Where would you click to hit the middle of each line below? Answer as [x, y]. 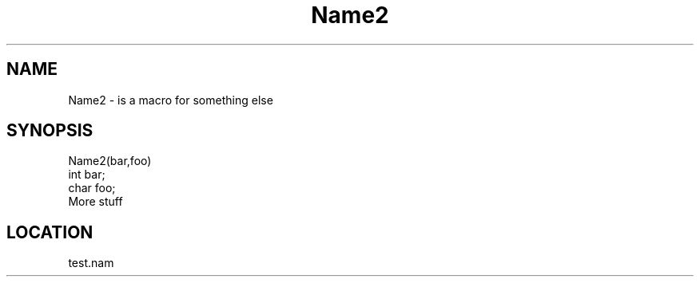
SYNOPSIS [50, 131]
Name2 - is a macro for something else [171, 100]
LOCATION [50, 232]
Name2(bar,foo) [110, 161]
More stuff [95, 202]
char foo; [92, 188]
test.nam [91, 263]
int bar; [87, 175]
